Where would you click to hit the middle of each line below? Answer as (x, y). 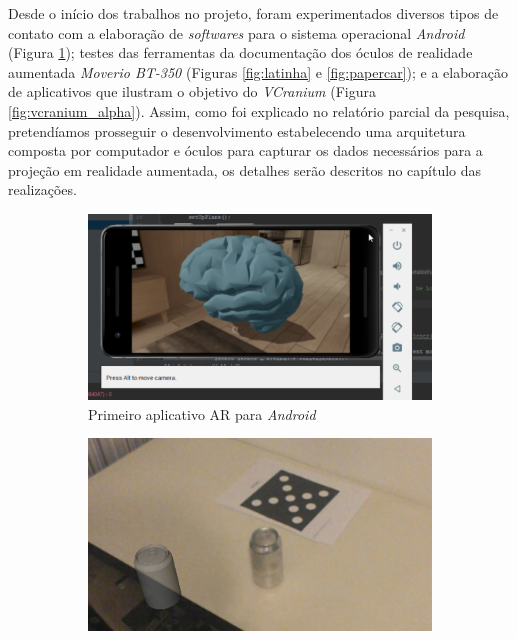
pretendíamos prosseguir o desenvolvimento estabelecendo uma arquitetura (237, 130)
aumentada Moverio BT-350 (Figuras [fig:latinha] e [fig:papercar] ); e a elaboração (258, 71)
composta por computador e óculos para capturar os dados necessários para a (245, 150)
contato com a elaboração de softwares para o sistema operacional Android (236, 32)
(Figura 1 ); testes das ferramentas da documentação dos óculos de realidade (240, 52)
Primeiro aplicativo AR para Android (202, 413)
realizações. (42, 189)
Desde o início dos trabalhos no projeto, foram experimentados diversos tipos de (253, 13)
